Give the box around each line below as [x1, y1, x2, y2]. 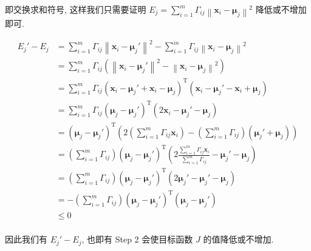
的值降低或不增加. [203, 233, 274, 246]
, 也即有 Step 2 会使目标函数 [81, 233, 193, 246]
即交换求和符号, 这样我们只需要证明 [5, 3, 146, 15]
